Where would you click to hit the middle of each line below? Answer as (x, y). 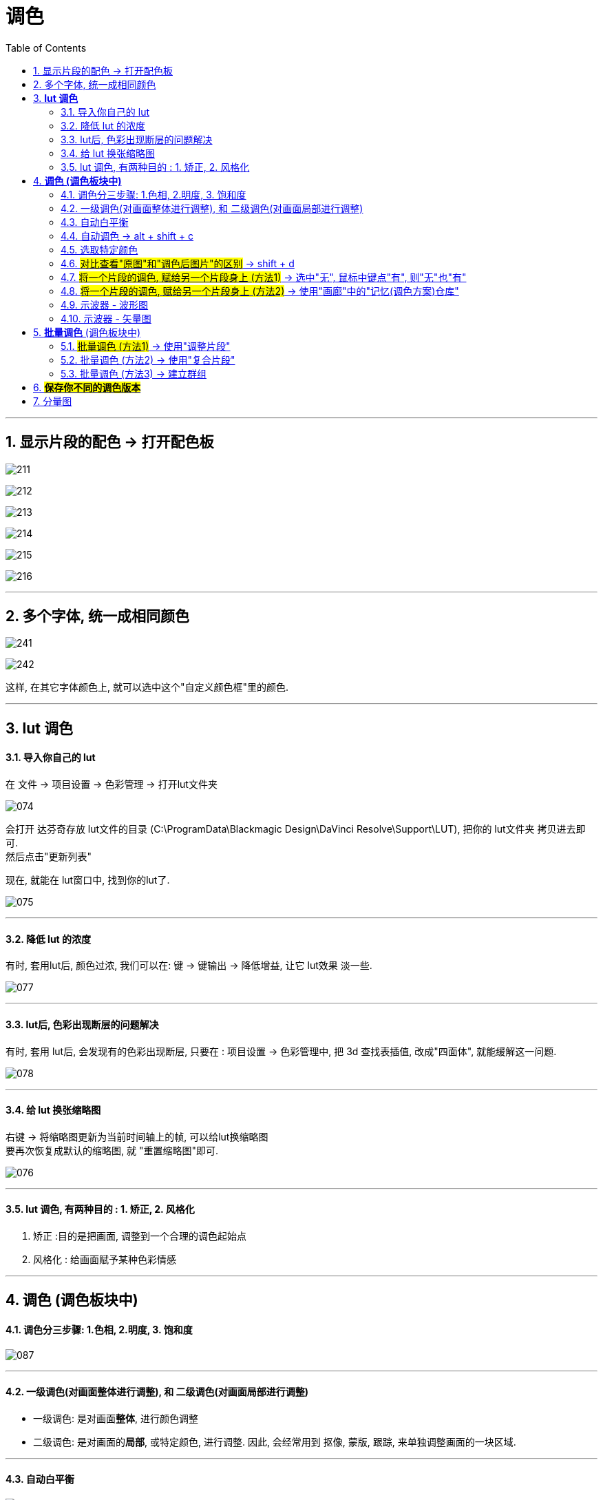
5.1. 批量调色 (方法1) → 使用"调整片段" (146, 346)
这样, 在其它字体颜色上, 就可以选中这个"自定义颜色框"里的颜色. (147, 687)
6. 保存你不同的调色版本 (87, 387)
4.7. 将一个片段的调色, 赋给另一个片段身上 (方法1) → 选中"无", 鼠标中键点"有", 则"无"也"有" (264, 277)
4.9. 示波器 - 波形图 (105, 304)
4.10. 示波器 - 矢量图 (106, 318)
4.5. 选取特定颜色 (99, 249)
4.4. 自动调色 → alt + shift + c (127, 236)
